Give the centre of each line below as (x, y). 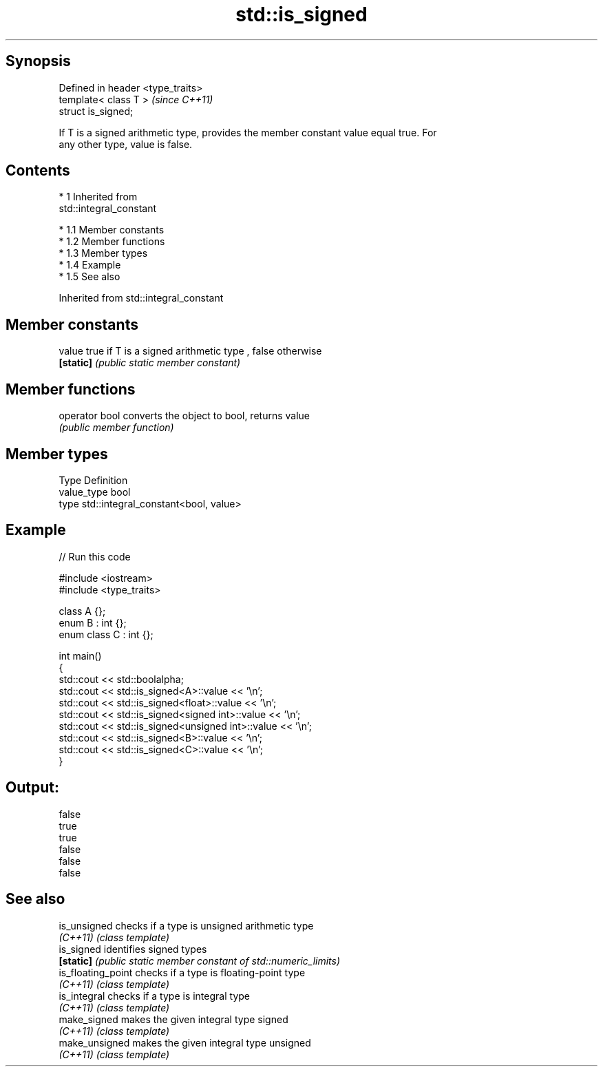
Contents (38, 171)
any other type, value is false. (126, 144)
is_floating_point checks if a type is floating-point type (182, 972)
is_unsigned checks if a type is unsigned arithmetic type (186, 925)
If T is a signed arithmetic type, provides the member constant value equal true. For (248, 132)
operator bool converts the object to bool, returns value (184, 416)
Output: (32, 788)
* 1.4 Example (90, 265)
